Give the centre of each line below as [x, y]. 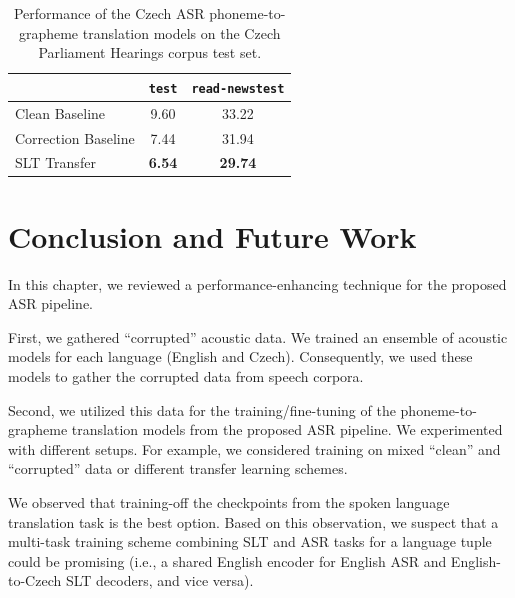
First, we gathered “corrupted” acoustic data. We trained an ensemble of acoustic [258, 336]
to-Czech [35, 580]
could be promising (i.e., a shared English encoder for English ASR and [227, 560]
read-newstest [238, 88]
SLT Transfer [55, 162]
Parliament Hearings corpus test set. [150, 52]
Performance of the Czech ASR [109, 13]
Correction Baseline [75, 137]
